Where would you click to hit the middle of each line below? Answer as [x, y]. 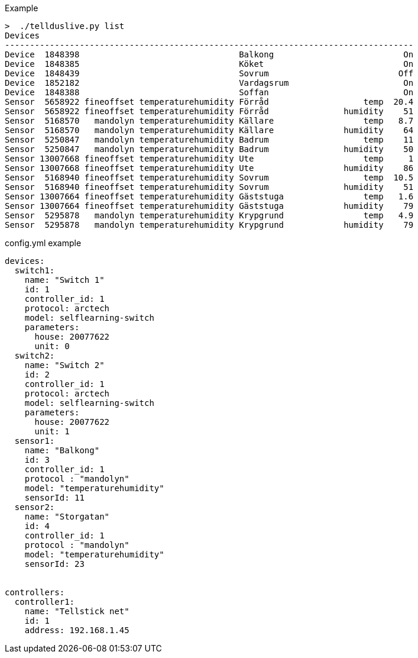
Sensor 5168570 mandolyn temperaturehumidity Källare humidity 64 [209, 130]
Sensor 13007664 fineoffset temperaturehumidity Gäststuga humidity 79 [209, 206]
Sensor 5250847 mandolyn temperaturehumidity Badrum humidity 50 [209, 149]
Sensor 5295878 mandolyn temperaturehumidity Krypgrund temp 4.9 [209, 215]
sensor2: [35, 507]
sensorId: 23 [54, 564]
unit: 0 [52, 346]
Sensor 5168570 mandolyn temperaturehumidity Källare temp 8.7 [209, 121]
